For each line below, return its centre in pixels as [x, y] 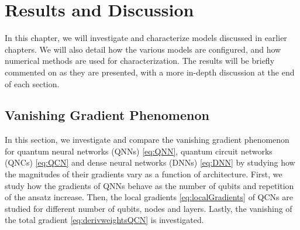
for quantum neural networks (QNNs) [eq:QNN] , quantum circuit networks [139, 151]
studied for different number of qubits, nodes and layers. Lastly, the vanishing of [149, 208]
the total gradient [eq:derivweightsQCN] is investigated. [104, 220]
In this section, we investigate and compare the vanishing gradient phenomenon [147, 140]
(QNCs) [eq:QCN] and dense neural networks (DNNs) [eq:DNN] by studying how [150, 162]
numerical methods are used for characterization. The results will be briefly [140, 61]
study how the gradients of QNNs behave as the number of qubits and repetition [149, 185]
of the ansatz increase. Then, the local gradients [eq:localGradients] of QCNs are [149, 197]
